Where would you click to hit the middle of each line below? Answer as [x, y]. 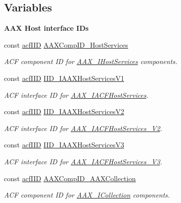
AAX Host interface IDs [46, 28]
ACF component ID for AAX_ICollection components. [87, 195]
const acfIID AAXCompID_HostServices [66, 44]
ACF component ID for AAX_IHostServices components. [91, 61]
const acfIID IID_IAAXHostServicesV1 [64, 78]
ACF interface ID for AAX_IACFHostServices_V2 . [83, 128]
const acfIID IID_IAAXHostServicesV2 [64, 111]
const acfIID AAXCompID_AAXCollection [70, 178]
